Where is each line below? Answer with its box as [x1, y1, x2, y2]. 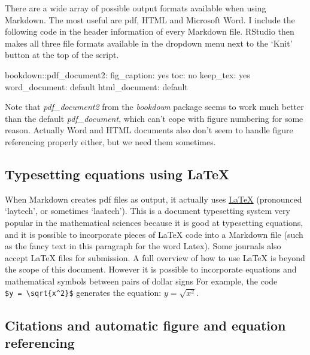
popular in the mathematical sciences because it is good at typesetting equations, [5, 216, 303, 228]
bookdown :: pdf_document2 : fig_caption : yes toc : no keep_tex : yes [5, 68, 250, 81]
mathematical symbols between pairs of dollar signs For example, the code [5, 274, 278, 287]
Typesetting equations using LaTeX [5, 164, 230, 183]
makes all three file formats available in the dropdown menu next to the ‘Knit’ [5, 36, 293, 49]
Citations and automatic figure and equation [5, 316, 286, 334]
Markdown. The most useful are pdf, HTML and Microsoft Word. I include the [5, 13, 295, 26]
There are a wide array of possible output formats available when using [5, 2, 266, 14]
